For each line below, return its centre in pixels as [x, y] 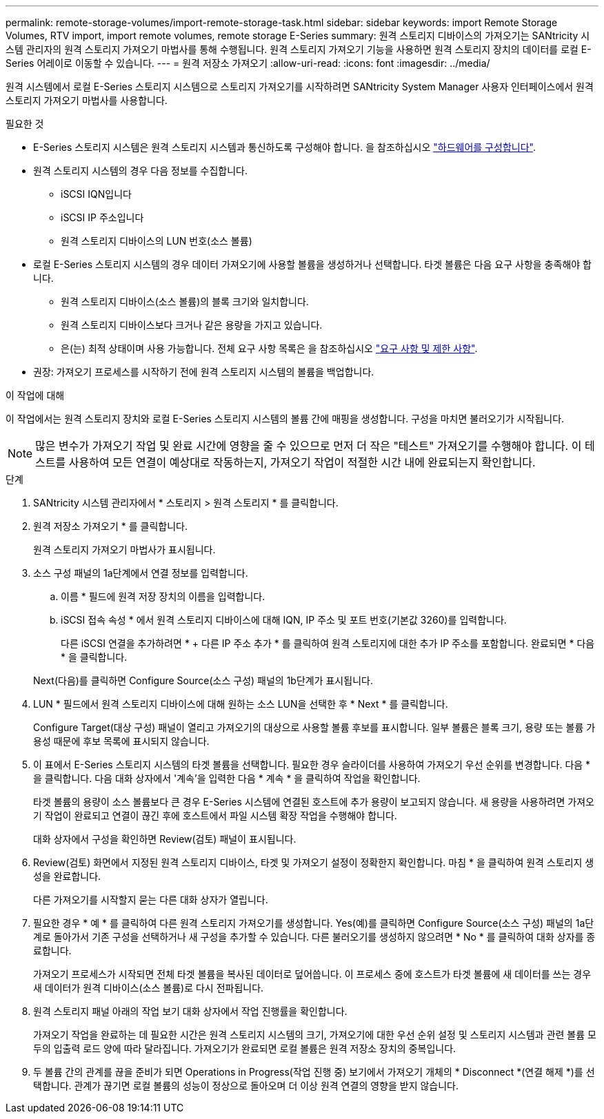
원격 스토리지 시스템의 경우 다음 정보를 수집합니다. [141, 171]
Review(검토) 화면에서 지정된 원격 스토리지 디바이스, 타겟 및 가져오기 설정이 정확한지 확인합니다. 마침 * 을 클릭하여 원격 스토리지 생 [314, 862]
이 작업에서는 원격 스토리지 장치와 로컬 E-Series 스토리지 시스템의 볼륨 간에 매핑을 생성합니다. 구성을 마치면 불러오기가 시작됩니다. [285, 419]
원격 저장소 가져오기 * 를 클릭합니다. [110, 526]
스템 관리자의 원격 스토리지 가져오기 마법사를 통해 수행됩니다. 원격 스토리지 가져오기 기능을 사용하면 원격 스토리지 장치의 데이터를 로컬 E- [299, 49]
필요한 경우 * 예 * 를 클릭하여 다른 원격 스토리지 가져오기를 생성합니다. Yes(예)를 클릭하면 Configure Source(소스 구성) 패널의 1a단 [314, 923]
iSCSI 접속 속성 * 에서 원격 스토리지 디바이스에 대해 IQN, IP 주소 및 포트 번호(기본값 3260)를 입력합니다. [284, 620]
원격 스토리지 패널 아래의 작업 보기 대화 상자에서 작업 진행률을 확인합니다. [190, 1011]
